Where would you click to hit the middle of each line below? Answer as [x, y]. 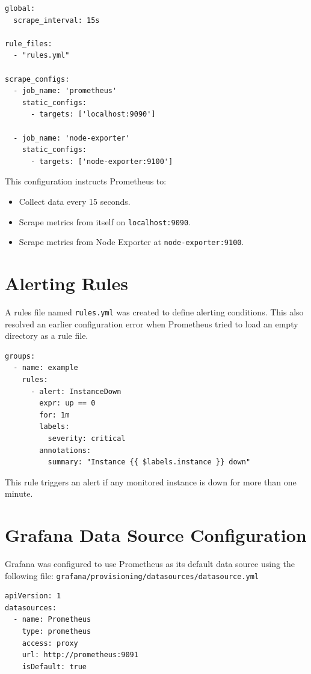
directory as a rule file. [47, 335]
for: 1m [54, 415]
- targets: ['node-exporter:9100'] [102, 161]
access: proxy [50, 643]
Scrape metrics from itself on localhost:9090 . [105, 221]
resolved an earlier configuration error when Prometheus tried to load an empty [152, 323]
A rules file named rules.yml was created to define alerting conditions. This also [154, 311]
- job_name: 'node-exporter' [72, 138]
